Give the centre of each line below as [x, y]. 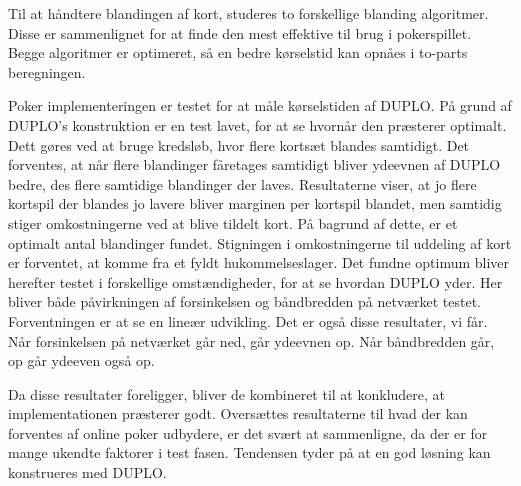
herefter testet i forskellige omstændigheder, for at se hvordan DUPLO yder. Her [255, 281]
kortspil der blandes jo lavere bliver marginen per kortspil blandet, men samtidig [255, 203]
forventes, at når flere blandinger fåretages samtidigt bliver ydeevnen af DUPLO [254, 164]
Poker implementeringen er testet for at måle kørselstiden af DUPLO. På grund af [260, 105]
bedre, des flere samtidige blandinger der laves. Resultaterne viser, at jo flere [242, 183]
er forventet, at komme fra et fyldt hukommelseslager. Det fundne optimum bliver [259, 262]
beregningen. [47, 71]
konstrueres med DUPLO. [87, 472]
